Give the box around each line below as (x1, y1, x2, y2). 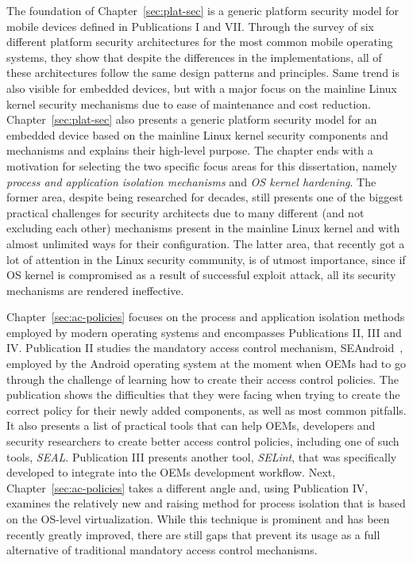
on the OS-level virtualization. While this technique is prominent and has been (6, 511, 390, 527)
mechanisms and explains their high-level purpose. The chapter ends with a (6, 142, 373, 159)
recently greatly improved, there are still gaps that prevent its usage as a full (6, 526, 380, 542)
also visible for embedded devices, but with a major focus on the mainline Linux (6, 79, 397, 96)
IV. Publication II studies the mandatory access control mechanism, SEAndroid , (6, 339, 403, 356)
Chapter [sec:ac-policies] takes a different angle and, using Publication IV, (6, 479, 369, 496)
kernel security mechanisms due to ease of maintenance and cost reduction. (6, 95, 371, 112)
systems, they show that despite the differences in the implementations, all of (6, 48, 382, 65)
